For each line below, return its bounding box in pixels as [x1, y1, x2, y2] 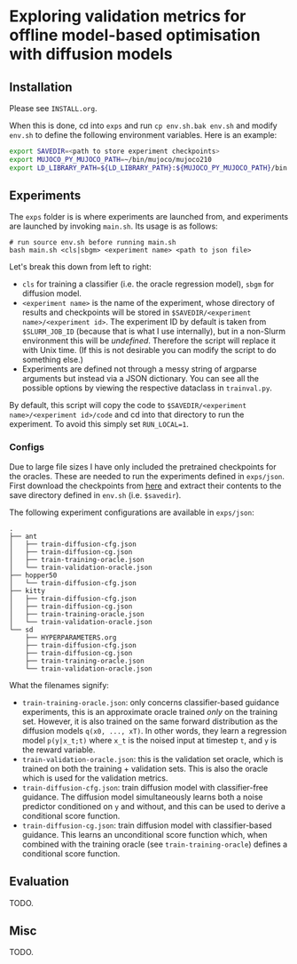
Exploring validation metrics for [9, 6, 246, 27]
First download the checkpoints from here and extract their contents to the [9, 480, 282, 491]
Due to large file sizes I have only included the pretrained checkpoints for [9, 461, 277, 472]
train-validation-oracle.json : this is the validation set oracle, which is [21, 753, 284, 764]
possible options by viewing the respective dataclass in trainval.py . [21, 382, 273, 393]
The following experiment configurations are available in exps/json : [9, 507, 254, 518]
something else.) [21, 354, 84, 366]
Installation [9, 79, 73, 94]
